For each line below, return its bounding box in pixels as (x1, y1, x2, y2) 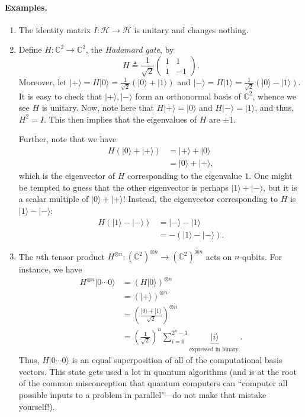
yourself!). (18, 400, 55, 412)
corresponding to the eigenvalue (127, 169, 242, 182)
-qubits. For (239, 250, 282, 262)
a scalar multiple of (18, 193, 89, 205)
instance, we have (18, 263, 82, 275)
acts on (206, 250, 232, 262)
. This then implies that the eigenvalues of (43, 113, 197, 125)
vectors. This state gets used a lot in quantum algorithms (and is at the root (18, 365, 297, 377)
